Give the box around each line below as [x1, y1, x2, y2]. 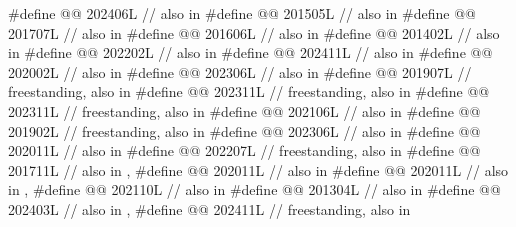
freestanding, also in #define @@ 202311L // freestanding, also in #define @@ [8, 81, 490, 102]
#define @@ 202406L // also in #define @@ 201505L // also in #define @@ [8, 3, 476, 23]
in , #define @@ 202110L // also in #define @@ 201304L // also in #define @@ [8, 179, 501, 200]
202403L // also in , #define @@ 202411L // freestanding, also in [8, 198, 411, 219]
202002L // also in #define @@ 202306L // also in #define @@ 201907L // [8, 61, 472, 82]
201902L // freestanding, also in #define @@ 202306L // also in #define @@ [8, 120, 481, 141]
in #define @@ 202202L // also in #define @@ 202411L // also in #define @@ [8, 42, 493, 63]
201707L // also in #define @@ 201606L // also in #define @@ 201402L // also [8, 22, 500, 43]
